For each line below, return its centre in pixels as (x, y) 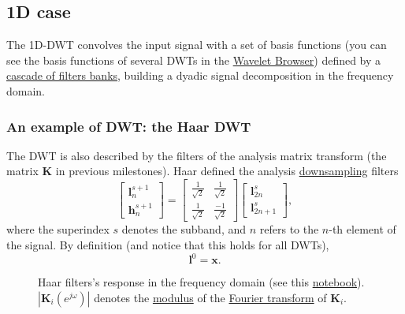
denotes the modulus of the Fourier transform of (210, 297)
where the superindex (58, 229)
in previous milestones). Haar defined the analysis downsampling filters (227, 171)
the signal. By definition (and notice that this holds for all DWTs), (168, 245)
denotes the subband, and (184, 229)
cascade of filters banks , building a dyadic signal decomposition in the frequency (200, 75)
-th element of (362, 229)
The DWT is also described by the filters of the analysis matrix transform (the (197, 155)
